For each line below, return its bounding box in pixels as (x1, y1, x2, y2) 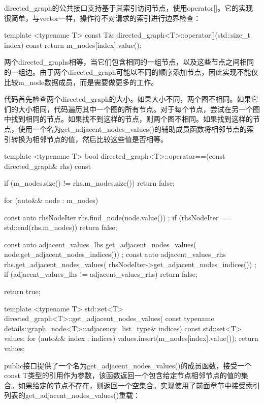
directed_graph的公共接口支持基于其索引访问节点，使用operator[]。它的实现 (4, 3, 253, 13)
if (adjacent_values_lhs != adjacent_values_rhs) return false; (4, 269, 197, 279)
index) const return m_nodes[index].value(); (4, 39, 142, 50)
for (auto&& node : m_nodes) (4, 194, 98, 205)
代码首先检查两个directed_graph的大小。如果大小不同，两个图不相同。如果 (4, 94, 251, 104)
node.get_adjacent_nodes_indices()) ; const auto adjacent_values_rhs (4, 249, 226, 259)
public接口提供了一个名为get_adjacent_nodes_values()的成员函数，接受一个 (4, 360, 252, 370)
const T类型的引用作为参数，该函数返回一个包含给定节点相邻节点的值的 (4, 370, 241, 381)
